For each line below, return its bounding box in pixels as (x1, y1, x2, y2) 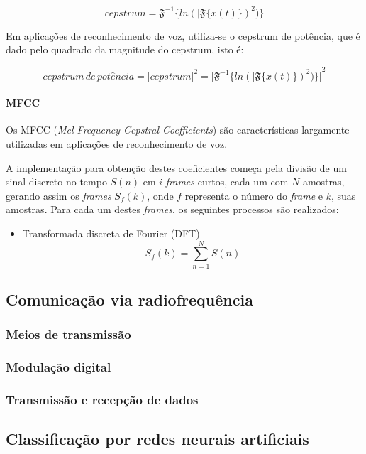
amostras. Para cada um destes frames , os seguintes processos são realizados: (6, 202, 339, 217)
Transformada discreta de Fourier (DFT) (22, 226, 200, 241)
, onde (147, 188, 174, 202)
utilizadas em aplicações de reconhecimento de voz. (6, 136, 228, 151)
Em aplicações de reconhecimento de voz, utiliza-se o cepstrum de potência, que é (6, 28, 360, 43)
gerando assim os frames (6, 188, 111, 202)
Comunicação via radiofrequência (6, 288, 253, 310)
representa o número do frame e (184, 188, 323, 202)
